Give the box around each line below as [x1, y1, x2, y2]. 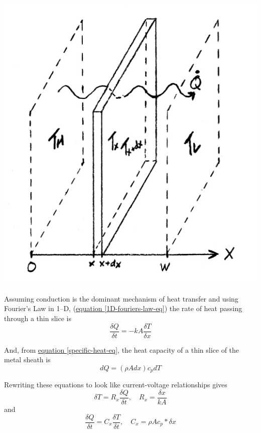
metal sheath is [4, 354, 51, 365]
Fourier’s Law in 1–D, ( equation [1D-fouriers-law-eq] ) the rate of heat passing [4, 303, 242, 314]
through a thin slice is [4, 313, 71, 324]
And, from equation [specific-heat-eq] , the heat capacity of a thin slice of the [4, 344, 239, 355]
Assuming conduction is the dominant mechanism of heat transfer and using [4, 293, 238, 304]
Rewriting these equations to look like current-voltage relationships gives [4, 379, 227, 390]
